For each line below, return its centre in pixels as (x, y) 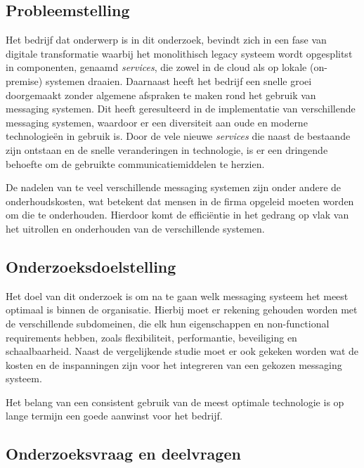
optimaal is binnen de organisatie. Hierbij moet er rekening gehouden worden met (182, 310)
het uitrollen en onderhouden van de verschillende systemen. (135, 228)
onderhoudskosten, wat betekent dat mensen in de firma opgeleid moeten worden (180, 201)
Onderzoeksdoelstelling (91, 266)
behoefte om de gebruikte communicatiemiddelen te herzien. (135, 163)
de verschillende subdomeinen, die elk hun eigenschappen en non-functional (168, 323)
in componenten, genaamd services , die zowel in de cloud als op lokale (156, 67)
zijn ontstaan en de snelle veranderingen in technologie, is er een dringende (167, 149)
